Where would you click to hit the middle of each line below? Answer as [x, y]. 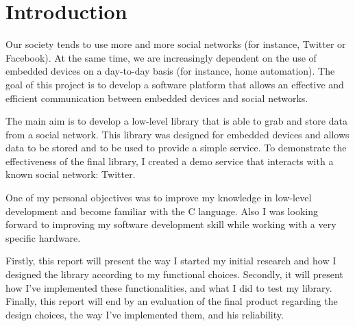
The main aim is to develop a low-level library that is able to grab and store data [176, 121]
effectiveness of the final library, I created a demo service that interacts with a [170, 161]
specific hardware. [43, 237]
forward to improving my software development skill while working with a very [171, 224]
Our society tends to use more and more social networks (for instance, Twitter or [176, 44]
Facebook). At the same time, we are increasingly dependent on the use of [161, 57]
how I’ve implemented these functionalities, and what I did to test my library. [169, 287]
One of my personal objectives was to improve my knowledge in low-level [159, 198]
